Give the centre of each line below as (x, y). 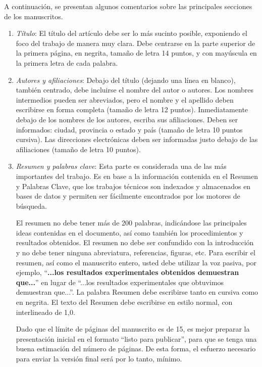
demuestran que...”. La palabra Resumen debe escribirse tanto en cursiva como (137, 292)
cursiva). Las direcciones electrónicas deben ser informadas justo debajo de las (137, 139)
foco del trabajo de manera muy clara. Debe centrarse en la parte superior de (136, 43)
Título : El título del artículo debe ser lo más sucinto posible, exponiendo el (132, 33)
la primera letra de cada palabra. (67, 62)
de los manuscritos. (34, 16)
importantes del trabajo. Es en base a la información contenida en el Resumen (137, 176)
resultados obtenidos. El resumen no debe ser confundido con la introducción (135, 242)
